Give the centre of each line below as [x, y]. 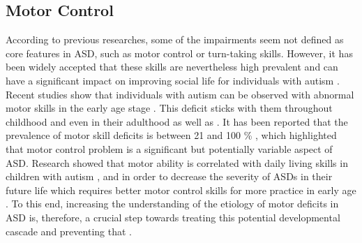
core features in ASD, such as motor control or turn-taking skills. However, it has [179, 53]
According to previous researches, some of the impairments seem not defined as [175, 39]
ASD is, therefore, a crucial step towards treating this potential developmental [173, 217]
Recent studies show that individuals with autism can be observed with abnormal [180, 94]
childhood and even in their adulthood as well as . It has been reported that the [177, 121]
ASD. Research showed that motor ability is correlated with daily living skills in [177, 162]
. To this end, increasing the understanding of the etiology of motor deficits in [172, 204]
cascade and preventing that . [69, 231]
